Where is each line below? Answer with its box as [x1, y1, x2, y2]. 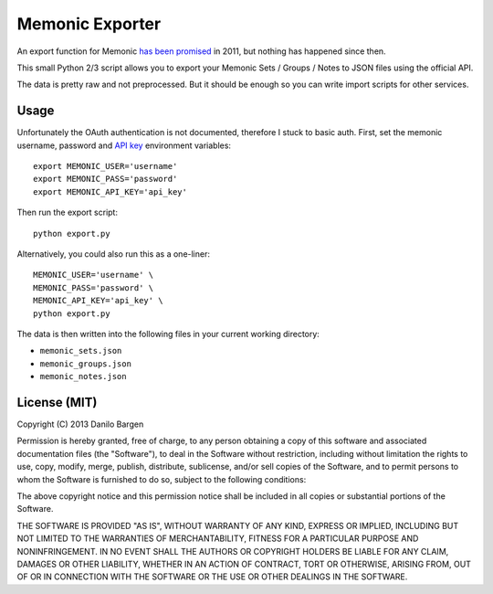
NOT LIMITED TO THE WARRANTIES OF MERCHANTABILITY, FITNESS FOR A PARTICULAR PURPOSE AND [16, 533, 419, 544]
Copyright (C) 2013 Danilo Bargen [16, 419, 144, 430]
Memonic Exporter [16, 14, 162, 34]
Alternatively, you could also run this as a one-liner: [16, 248, 210, 260]
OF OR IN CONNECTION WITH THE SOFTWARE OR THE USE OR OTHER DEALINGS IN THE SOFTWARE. [16, 571, 408, 582]
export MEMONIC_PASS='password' [33, 174, 178, 185]
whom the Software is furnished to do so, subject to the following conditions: [16, 473, 307, 484]
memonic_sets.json [39, 345, 122, 356]
